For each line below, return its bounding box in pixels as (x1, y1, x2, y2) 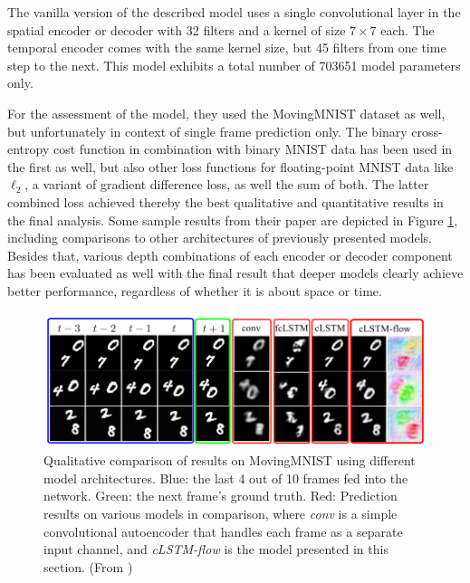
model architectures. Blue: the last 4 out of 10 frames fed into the (43, 468, 408, 487)
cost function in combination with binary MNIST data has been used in (53, 139, 453, 158)
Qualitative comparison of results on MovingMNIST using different (43, 451, 416, 470)
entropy (7, 139, 50, 158)
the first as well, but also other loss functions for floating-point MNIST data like (7, 157, 454, 176)
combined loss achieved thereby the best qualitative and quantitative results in (7, 192, 444, 211)
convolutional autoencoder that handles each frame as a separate (43, 521, 403, 540)
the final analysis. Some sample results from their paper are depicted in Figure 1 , (7, 210, 458, 229)
